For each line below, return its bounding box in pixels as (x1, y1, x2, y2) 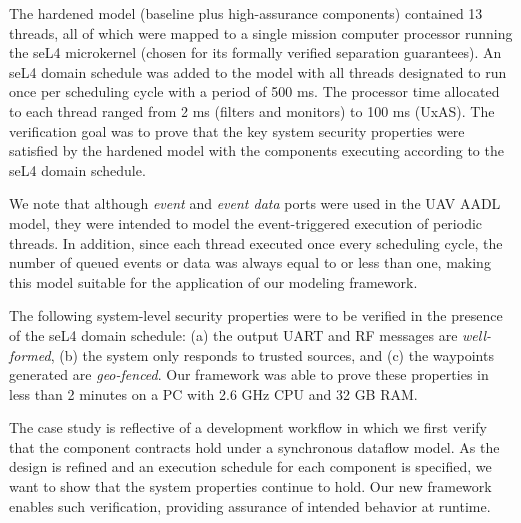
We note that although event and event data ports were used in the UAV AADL (9, 193, 501, 214)
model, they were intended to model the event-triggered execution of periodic (9, 212, 483, 233)
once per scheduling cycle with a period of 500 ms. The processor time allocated (9, 81, 500, 102)
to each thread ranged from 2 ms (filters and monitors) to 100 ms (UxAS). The (9, 100, 495, 121)
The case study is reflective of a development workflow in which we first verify (9, 417, 487, 438)
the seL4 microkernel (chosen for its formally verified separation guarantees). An (9, 42, 502, 63)
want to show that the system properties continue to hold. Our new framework (9, 476, 492, 497)
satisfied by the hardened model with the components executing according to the (9, 140, 504, 161)
